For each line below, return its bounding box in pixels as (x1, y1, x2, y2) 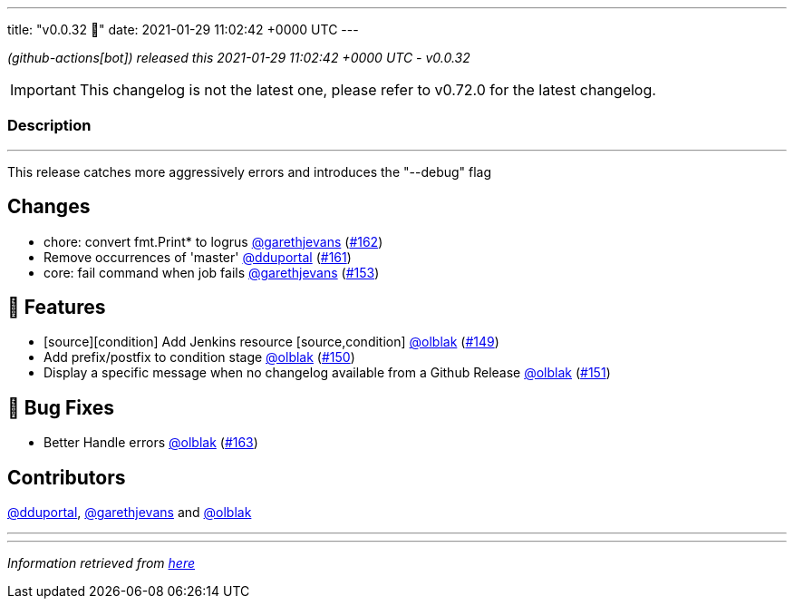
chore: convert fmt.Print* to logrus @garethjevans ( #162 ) (44, 233, 383, 249)
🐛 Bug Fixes (7, 396, 115, 419)
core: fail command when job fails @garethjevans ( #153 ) (44, 264, 380, 280)
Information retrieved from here (7, 555, 196, 572)
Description (7, 116, 92, 135)
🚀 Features (7, 296, 106, 319)
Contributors (7, 465, 126, 489)
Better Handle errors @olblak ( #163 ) (44, 435, 258, 451)
